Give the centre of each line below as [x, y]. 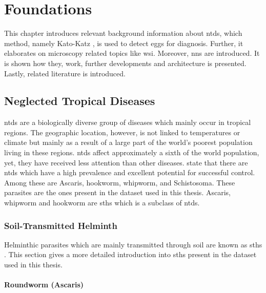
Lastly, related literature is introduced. [65, 73]
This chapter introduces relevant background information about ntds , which [123, 33]
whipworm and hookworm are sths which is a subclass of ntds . [102, 203]
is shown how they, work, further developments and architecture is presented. [125, 63]
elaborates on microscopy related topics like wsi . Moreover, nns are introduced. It [132, 53]
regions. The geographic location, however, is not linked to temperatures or [122, 132]
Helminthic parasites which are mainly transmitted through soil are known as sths [133, 244]
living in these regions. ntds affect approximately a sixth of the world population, [132, 152]
